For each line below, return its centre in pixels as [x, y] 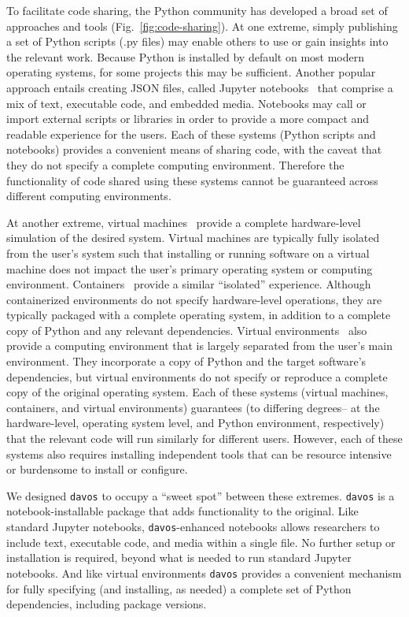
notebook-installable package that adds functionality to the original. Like [182, 511]
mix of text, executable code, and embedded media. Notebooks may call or [186, 103]
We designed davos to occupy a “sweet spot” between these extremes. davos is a [201, 495]
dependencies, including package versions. [107, 604]
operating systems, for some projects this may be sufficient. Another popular [191, 72]
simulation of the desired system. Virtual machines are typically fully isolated [193, 238]
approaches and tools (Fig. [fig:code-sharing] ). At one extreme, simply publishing [202, 26]
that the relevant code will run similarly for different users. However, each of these [204, 439]
